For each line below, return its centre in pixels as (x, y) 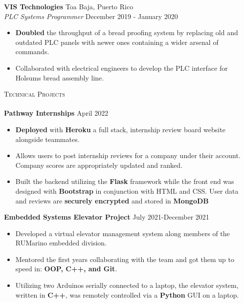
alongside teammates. (47, 139)
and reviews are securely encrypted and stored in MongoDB (112, 200)
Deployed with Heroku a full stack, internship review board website (120, 129)
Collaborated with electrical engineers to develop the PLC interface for (122, 68)
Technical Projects (34, 94)
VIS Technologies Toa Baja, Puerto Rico (69, 6)
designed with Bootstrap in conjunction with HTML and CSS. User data (127, 191)
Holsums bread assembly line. (60, 77)
